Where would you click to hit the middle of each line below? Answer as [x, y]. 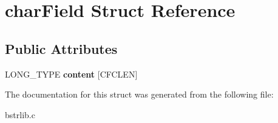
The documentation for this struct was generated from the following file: [139, 94]
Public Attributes [61, 48]
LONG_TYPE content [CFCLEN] [71, 74]
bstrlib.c [20, 114]
